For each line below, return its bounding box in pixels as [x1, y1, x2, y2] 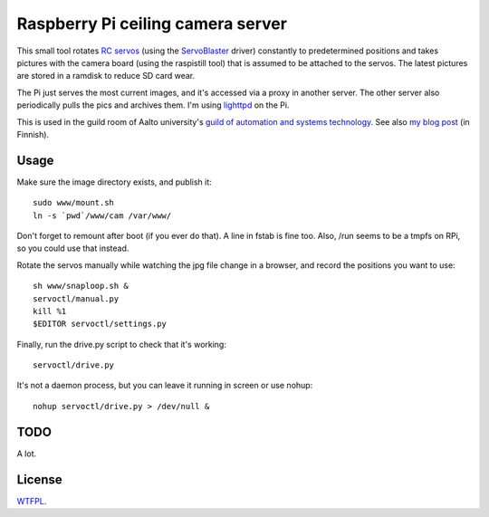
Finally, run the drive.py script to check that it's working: [16, 339, 226, 349]
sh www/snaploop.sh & [33, 281, 129, 292]
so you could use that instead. [16, 243, 129, 254]
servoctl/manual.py [33, 293, 120, 303]
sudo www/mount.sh [33, 197, 115, 208]
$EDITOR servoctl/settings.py [33, 319, 168, 330]
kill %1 [33, 306, 67, 316]
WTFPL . [16, 495, 47, 506]
